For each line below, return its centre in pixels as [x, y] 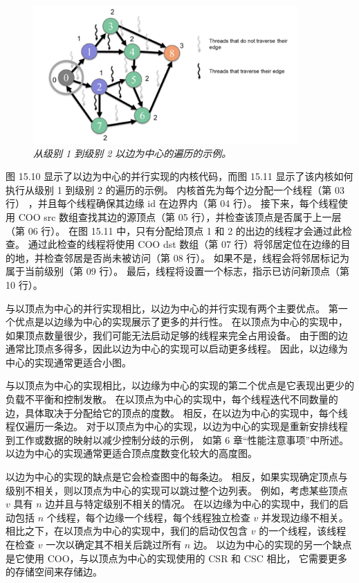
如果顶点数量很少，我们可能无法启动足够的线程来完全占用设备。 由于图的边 [177, 335]
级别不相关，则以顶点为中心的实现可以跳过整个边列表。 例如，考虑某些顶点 [177, 490]
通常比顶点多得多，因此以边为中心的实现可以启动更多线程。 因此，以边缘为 [177, 349]
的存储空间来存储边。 [54, 572]
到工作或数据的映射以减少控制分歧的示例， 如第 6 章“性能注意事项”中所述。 [177, 439]
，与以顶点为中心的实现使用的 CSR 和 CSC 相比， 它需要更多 [209, 558]
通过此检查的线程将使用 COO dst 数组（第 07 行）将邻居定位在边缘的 [184, 244]
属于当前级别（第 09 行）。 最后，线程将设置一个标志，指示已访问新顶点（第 [177, 271]
